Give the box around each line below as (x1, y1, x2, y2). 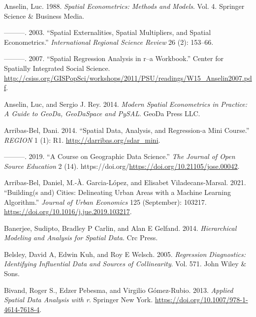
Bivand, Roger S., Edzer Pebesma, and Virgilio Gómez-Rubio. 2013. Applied (4, 285, 233, 295)
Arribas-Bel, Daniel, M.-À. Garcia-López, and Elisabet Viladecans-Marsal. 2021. (4, 177, 246, 188)
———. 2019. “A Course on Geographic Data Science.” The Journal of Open (4, 151, 235, 161)
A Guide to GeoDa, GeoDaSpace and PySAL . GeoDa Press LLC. (4, 108, 200, 119)
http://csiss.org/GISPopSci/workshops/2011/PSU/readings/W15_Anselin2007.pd (4, 72, 252, 83)
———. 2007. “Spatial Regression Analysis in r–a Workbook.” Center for (4, 53, 224, 63)
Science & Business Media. (4, 10, 84, 21)
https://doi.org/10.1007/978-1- (155, 294, 248, 305)
